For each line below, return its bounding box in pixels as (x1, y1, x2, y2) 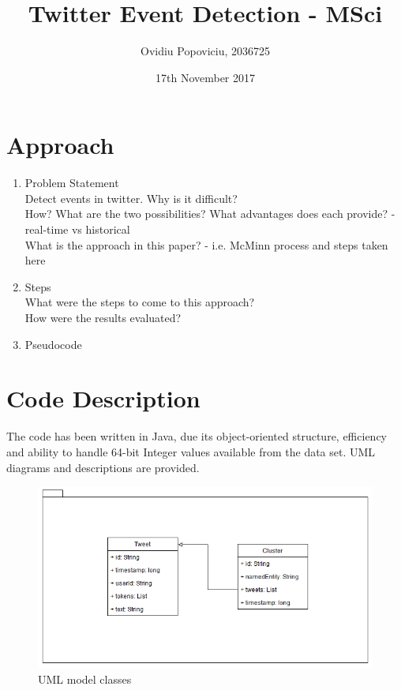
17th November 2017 (155, 69, 256, 85)
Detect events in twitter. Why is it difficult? (24, 189, 238, 206)
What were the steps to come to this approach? (24, 294, 255, 310)
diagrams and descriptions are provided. (6, 459, 200, 475)
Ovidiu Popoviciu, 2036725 (141, 43, 270, 59)
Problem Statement (24, 174, 119, 191)
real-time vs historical (24, 221, 130, 238)
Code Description (6, 382, 200, 414)
